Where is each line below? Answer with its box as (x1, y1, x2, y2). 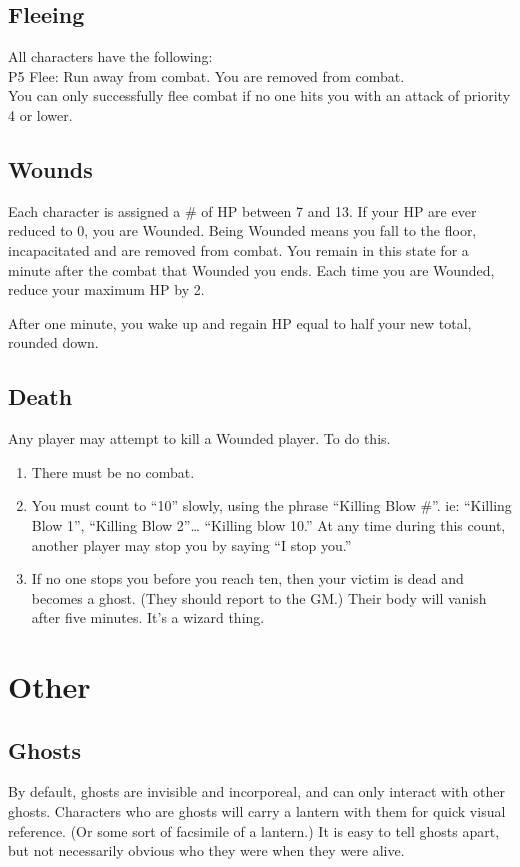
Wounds (8, 153, 93, 184)
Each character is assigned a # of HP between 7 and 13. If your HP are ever (8, 200, 477, 221)
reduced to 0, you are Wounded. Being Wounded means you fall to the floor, (8, 220, 477, 241)
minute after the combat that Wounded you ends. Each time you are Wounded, (8, 259, 495, 280)
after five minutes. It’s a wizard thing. (31, 607, 265, 628)
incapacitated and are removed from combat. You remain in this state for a (8, 239, 469, 260)
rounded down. (8, 332, 99, 353)
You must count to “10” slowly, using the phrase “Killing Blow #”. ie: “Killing (31, 495, 512, 516)
